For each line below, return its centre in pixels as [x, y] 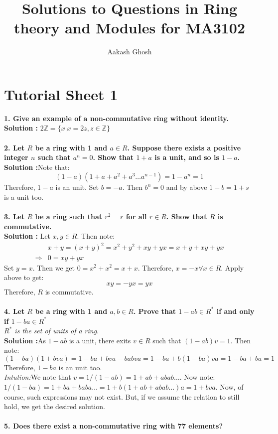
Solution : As [25, 340]
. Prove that [155, 311]
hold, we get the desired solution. [55, 406]
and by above [187, 187]
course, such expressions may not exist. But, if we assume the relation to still [122, 396]
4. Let [14, 311]
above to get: [24, 277]
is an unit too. [80, 367]
